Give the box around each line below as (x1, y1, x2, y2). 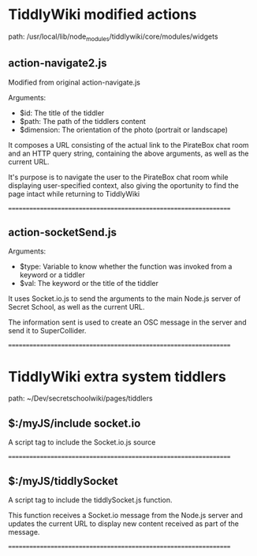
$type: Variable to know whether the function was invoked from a (19, 262, 233, 272)
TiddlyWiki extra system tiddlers (8, 367, 226, 385)
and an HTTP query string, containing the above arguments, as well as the (8, 148, 249, 158)
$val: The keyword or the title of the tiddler (19, 279, 159, 288)
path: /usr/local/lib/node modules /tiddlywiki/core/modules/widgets (8, 32, 218, 43)
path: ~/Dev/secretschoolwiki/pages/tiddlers (8, 393, 153, 404)
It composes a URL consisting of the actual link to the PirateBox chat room (8, 140, 250, 149)
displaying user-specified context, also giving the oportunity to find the (8, 180, 239, 190)
